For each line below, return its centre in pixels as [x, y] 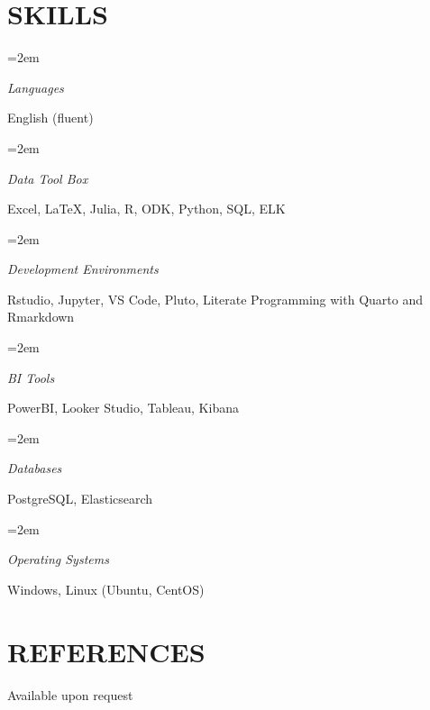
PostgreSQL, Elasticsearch [80, 499]
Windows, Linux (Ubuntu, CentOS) [106, 589]
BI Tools [31, 377]
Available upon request [70, 694]
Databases [35, 468]
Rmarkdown [41, 317]
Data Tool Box [48, 178]
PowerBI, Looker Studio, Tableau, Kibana [123, 408]
